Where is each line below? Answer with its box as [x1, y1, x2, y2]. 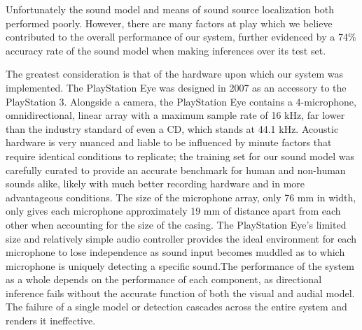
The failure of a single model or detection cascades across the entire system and [6, 299, 347, 314]
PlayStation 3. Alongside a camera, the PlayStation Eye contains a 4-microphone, [6, 94, 356, 108]
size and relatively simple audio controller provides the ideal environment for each [6, 231, 356, 245]
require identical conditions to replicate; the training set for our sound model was [6, 148, 354, 163]
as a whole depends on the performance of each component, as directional [6, 272, 322, 287]
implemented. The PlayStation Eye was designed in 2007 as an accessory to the [6, 80, 347, 94]
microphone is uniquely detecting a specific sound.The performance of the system [6, 258, 354, 273]
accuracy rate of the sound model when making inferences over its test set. [6, 43, 326, 57]
